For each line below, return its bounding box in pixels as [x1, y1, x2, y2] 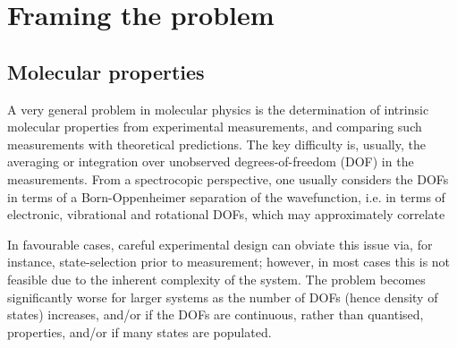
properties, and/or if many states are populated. [7, 322, 272, 341]
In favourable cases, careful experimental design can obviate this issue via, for [7, 234, 433, 253]
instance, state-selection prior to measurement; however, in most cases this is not [7, 252, 451, 271]
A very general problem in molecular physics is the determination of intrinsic [7, 99, 429, 118]
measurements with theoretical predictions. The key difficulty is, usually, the [7, 134, 426, 153]
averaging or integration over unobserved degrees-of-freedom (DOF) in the [7, 152, 414, 171]
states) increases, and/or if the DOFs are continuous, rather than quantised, [7, 305, 424, 324]
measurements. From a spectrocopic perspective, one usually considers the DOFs [7, 169, 449, 188]
